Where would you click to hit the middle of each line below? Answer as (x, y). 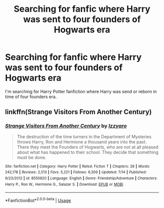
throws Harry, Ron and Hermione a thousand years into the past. (82, 142)
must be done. (31, 157)
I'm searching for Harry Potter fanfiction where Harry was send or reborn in (81, 91)
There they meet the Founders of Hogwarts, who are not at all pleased (88, 147)
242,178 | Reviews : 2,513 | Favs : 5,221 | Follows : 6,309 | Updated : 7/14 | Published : (76, 172)
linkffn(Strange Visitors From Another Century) (79, 112)
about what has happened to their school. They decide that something (88, 152)
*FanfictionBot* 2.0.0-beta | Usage (38, 200)
